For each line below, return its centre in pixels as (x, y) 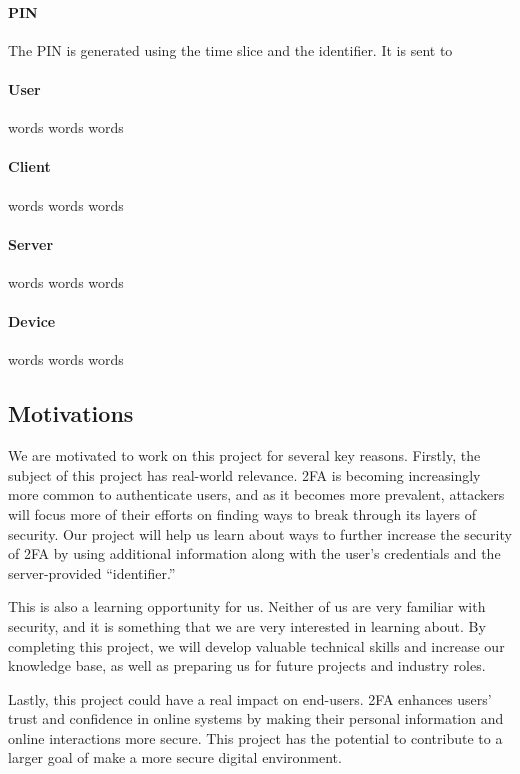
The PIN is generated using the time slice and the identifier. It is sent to (230, 49)
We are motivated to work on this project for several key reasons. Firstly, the (244, 455)
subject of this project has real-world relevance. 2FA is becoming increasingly (244, 474)
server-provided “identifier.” (92, 572)
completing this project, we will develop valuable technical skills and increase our (256, 645)
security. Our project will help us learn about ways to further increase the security (260, 533)
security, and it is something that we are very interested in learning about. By (247, 625)
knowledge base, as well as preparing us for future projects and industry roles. (247, 665)
